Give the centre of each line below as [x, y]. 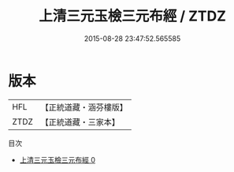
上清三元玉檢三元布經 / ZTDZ [132, 16]
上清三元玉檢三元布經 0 [58, 159]
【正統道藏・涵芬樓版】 [84, 107]
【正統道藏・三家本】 [80, 122]
